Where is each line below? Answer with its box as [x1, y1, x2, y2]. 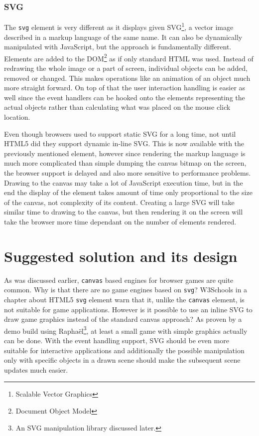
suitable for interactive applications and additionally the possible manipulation [4, 345, 245, 355]
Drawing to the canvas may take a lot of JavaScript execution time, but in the [4, 177, 243, 188]
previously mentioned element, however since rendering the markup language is [4, 148, 246, 158]
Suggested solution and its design [4, 245, 238, 266]
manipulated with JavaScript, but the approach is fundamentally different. [4, 41, 232, 52]
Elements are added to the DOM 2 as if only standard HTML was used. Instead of [4, 51, 254, 63]
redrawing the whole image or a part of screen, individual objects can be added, [4, 62, 248, 73]
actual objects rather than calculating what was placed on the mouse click [4, 102, 231, 112]
